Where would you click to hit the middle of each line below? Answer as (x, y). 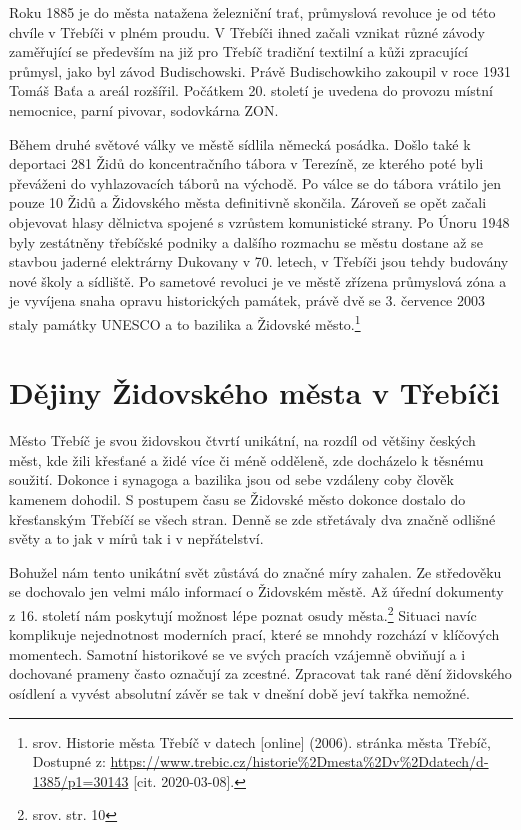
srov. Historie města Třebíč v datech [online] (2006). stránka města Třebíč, (261, 741)
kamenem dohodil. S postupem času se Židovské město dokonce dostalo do (237, 499)
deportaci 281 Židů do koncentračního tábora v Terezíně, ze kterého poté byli (246, 163)
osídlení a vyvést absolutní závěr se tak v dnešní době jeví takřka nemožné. (239, 693)
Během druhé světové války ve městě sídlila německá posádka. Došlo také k (240, 143)
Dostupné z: (69, 761)
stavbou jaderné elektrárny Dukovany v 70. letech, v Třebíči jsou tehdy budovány (259, 261)
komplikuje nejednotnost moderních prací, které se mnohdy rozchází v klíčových (254, 634)
